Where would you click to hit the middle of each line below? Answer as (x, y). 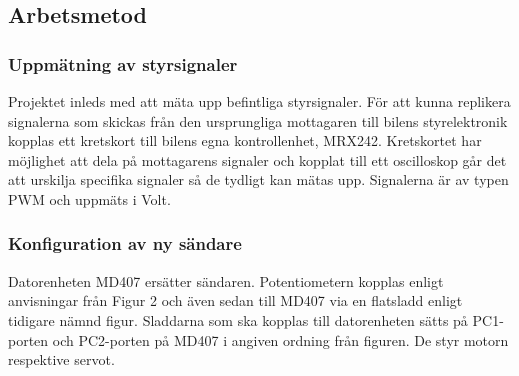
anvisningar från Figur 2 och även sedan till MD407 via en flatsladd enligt (235, 300)
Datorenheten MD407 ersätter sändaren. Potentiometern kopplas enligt (226, 280)
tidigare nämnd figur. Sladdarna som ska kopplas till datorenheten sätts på (238, 319)
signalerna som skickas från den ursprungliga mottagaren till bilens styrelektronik (258, 120)
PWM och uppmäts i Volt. (89, 198)
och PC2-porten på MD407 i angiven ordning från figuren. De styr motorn (280, 339)
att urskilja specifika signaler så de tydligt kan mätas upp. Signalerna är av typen (258, 179)
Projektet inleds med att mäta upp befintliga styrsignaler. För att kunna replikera (259, 101)
